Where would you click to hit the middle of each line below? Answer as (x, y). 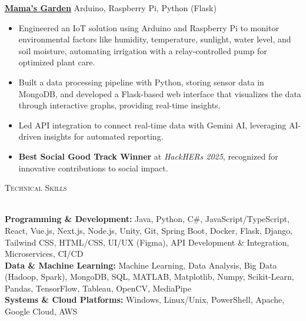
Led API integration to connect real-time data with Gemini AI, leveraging (152, 125)
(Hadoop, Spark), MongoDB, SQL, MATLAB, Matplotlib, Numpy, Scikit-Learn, (149, 277)
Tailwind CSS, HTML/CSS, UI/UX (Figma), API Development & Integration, (147, 242)
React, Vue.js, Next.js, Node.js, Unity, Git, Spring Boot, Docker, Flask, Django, (149, 230)
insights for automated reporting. (104, 136)
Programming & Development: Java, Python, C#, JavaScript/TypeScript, (147, 219)
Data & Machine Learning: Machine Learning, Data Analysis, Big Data (141, 265)
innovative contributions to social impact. (93, 168)
